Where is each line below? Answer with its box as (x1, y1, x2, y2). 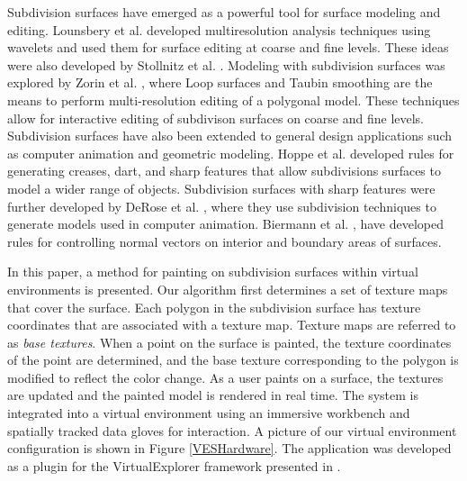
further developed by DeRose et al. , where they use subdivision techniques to (7, 196, 436, 215)
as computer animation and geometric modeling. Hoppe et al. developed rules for (7, 143, 454, 162)
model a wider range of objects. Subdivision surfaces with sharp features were (7, 178, 436, 197)
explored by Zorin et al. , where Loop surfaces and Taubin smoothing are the (7, 73, 433, 92)
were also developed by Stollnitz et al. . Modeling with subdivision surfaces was (7, 55, 445, 74)
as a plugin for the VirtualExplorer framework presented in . (7, 456, 341, 475)
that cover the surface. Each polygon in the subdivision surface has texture (7, 297, 421, 316)
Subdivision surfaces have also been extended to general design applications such (7, 126, 453, 145)
